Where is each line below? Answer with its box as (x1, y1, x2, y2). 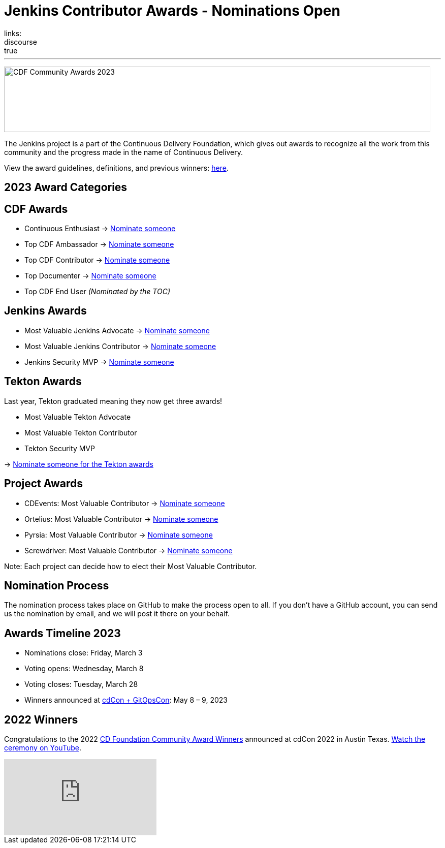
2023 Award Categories (4, 181, 128, 194)
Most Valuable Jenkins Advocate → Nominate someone (24, 326, 210, 335)
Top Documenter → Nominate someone (24, 271, 156, 280)
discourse (4, 37, 37, 46)
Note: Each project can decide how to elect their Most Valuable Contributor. (4, 561, 257, 571)
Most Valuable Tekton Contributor (24, 428, 137, 437)
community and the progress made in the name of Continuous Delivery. (4, 147, 243, 156)
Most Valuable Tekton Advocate (24, 412, 131, 421)
